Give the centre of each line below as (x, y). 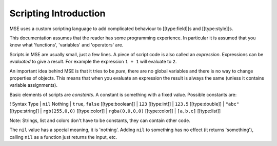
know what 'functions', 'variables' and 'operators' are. (66, 45)
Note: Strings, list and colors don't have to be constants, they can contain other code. (100, 120)
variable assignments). (33, 85)
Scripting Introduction (57, 13)
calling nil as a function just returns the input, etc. (63, 137)
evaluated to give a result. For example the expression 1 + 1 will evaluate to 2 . (93, 62)
